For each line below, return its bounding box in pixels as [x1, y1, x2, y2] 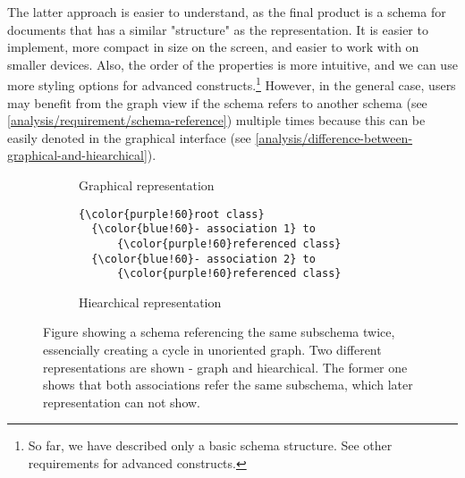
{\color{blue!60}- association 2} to [91, 252, 316, 265]
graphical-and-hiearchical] [7, 146, 148, 164]
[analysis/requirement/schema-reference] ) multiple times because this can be [7, 111, 426, 130]
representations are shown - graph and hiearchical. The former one [43, 357, 408, 376]
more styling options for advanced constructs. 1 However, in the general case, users [7, 73, 456, 95]
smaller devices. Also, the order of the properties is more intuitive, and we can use [7, 55, 458, 73]
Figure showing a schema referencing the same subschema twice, [43, 323, 395, 341]
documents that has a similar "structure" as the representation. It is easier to [7, 20, 428, 38]
